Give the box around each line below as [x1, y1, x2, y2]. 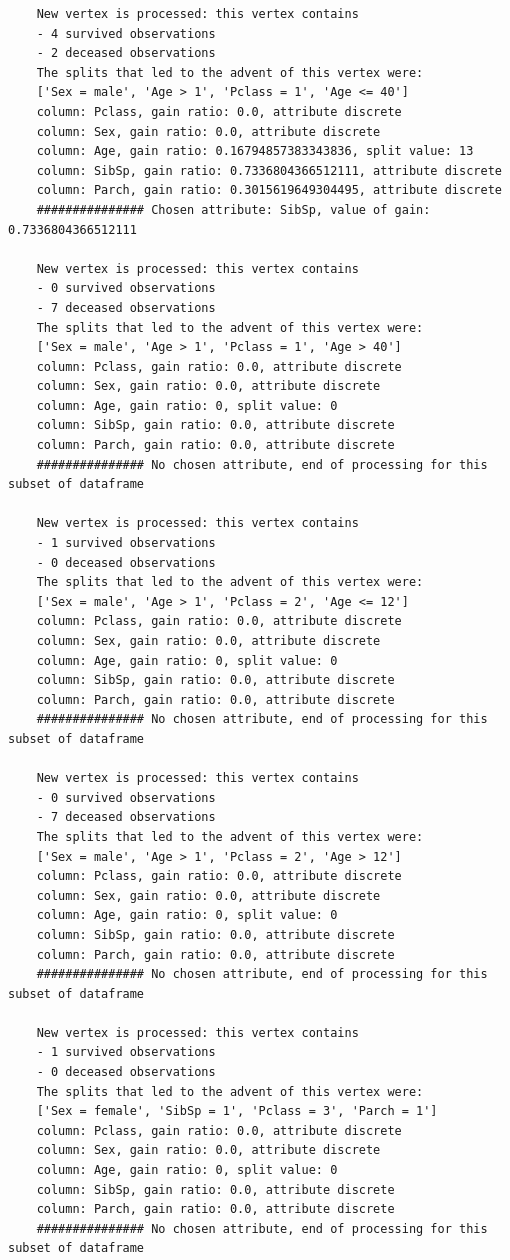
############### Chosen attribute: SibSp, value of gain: [36, 202, 431, 217]
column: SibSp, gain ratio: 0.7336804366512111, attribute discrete [36, 163, 502, 178]
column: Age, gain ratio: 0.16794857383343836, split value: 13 [36, 144, 474, 159]
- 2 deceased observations [36, 46, 216, 61]
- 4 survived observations [36, 26, 216, 41]
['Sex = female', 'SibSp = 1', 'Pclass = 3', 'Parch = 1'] [36, 1104, 438, 1119]
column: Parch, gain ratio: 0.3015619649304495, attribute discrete [36, 183, 502, 198]
